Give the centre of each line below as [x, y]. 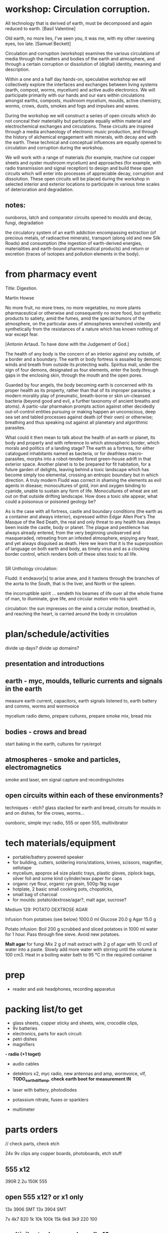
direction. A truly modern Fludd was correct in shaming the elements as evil [83, 480]
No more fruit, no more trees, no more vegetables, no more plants [73, 307]
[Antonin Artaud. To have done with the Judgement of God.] [67, 344]
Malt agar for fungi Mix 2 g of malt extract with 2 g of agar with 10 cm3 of [81, 944]
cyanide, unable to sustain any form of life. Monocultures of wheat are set [81, 491]
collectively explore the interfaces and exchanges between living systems [81, 84]
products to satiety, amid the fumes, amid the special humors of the [75, 318]
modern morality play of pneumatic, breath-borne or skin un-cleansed [78, 395]
